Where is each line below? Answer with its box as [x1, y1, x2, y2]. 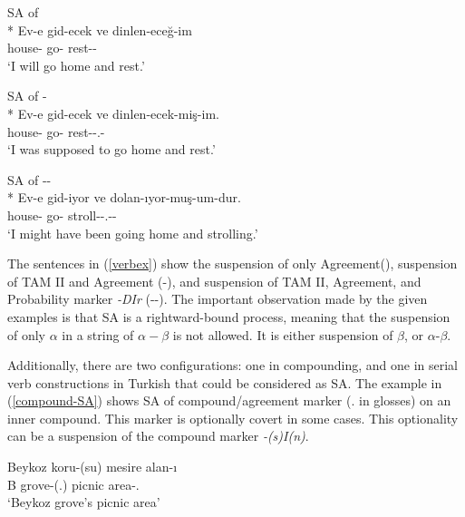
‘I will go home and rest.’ [7, 55, 145, 74]
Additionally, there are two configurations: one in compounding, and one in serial [7, 356, 458, 375]
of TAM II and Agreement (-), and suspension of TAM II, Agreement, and [7, 271, 421, 290]
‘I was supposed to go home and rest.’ [7, 140, 216, 159]
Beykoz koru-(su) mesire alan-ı [7, 457, 178, 476]
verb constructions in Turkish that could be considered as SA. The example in [7, 373, 442, 392]
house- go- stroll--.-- [7, 205, 117, 224]
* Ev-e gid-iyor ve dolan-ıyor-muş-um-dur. [7, 188, 241, 207]
